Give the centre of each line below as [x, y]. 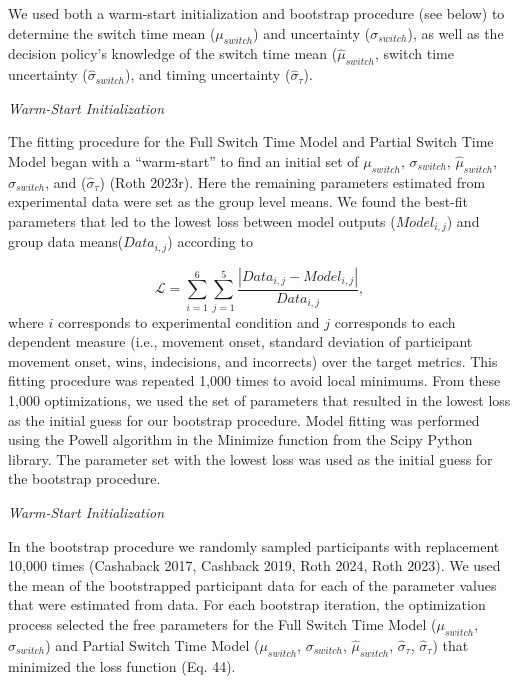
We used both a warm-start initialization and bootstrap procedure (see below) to [256, 13]
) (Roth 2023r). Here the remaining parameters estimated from [292, 181]
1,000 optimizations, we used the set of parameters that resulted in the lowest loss [259, 400]
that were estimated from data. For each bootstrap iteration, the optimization [247, 604]
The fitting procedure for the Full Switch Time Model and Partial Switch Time [251, 141]
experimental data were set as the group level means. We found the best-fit [238, 201]
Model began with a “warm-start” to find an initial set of [183, 160]
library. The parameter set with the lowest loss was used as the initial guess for [250, 458]
